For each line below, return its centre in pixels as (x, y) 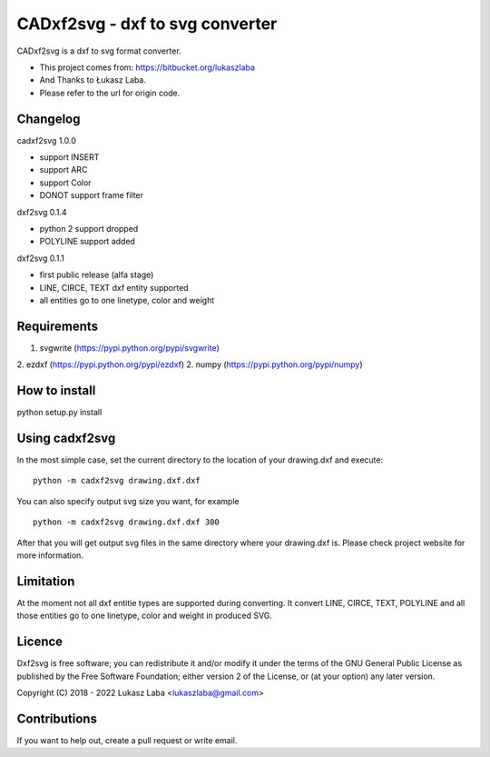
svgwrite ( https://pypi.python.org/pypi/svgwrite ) (129, 348)
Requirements (58, 326)
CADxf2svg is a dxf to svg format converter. (99, 51)
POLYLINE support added (88, 242)
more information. (50, 555)
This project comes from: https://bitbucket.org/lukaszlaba (147, 67)
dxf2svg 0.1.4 (42, 212)
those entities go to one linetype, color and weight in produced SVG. (144, 616)
